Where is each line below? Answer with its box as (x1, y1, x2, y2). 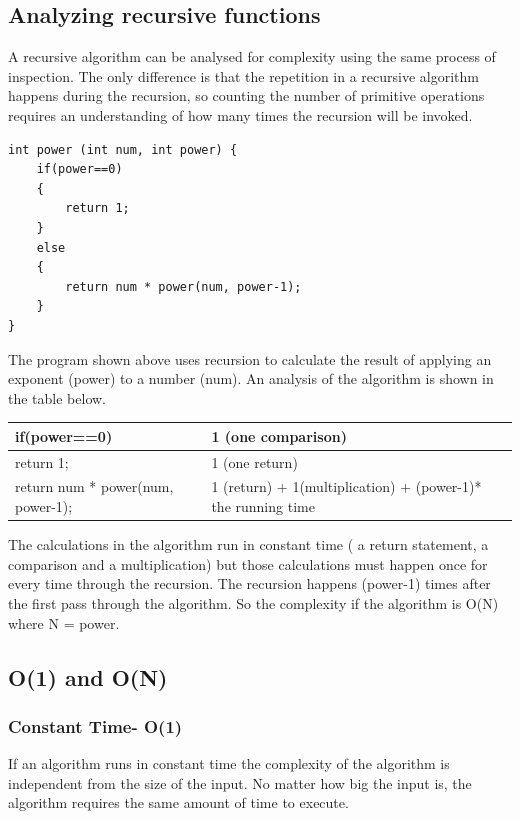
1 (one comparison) (211, 425, 347, 446)
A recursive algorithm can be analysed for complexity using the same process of (8, 46, 496, 67)
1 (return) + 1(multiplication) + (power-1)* (211, 476, 482, 497)
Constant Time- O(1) (8, 713, 183, 738)
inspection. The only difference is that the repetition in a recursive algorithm (8, 65, 479, 86)
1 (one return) (211, 451, 298, 472)
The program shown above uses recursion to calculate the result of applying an (8, 348, 492, 369)
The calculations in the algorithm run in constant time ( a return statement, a (8, 534, 489, 555)
